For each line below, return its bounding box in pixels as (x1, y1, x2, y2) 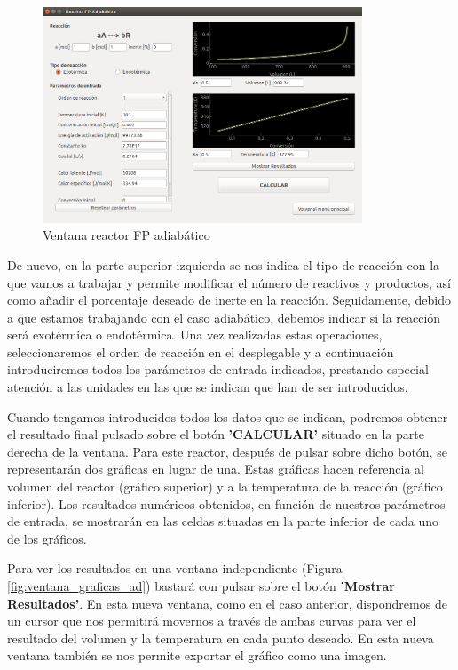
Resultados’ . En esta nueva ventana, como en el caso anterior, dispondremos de (7, 594, 447, 612)
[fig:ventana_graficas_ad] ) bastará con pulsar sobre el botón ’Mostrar (7, 577, 395, 594)
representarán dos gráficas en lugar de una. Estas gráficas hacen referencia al (7, 459, 424, 478)
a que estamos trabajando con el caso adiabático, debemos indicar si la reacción (7, 307, 441, 326)
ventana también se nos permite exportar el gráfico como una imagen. (7, 646, 387, 665)
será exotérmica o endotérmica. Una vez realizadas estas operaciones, (7, 325, 383, 344)
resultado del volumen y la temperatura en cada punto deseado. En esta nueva (7, 628, 434, 647)
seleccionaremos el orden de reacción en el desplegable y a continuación (7, 342, 394, 361)
